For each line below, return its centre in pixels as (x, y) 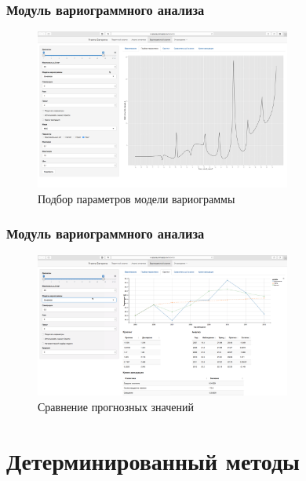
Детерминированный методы (153, 460)
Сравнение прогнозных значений (116, 406)
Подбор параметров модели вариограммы (137, 198)
